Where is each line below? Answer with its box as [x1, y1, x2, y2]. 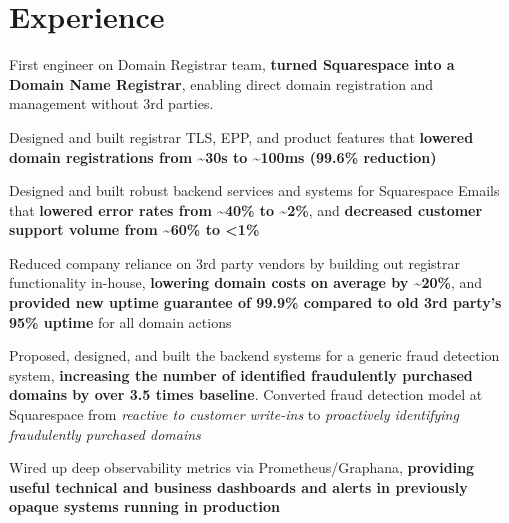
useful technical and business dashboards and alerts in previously [9, 476, 468, 497]
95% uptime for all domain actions [9, 311, 232, 332]
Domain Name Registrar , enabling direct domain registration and [9, 73, 434, 94]
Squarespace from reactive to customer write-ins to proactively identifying [9, 404, 459, 425]
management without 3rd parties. [9, 93, 214, 114]
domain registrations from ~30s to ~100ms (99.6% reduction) [9, 146, 437, 167]
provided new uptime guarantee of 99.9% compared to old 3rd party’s [9, 292, 502, 313]
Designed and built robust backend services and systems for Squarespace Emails [9, 180, 500, 201]
